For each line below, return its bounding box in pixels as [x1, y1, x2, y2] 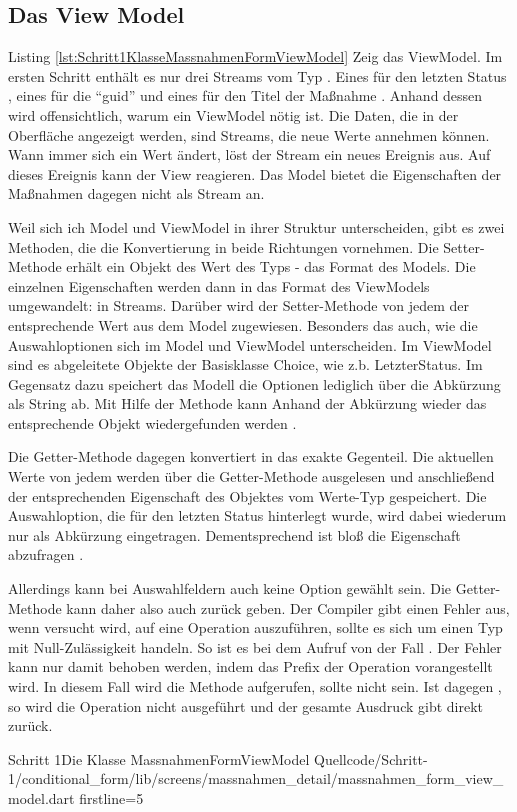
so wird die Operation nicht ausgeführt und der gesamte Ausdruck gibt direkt [8, 695, 484, 716]
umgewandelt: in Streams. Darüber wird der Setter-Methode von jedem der [8, 295, 470, 316]
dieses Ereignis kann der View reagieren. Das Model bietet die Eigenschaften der [8, 163, 502, 184]
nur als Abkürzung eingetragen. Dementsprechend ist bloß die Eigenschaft [8, 524, 461, 545]
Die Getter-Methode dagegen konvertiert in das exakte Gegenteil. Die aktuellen [8, 446, 494, 467]
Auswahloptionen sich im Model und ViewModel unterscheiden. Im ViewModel [8, 334, 492, 355]
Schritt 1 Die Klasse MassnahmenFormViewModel [8, 748, 310, 769]
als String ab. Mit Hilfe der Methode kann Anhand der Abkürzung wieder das [8, 393, 487, 414]
